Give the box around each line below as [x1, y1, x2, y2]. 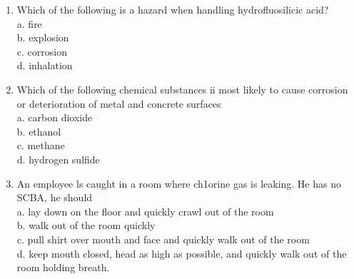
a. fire [16, 16, 42, 31]
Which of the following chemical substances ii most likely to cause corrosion [16, 81, 348, 96]
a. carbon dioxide [16, 110, 93, 125]
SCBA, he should [16, 190, 93, 205]
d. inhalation [16, 58, 73, 73]
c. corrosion [16, 44, 67, 59]
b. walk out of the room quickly [16, 218, 156, 233]
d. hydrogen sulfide [16, 151, 100, 166]
